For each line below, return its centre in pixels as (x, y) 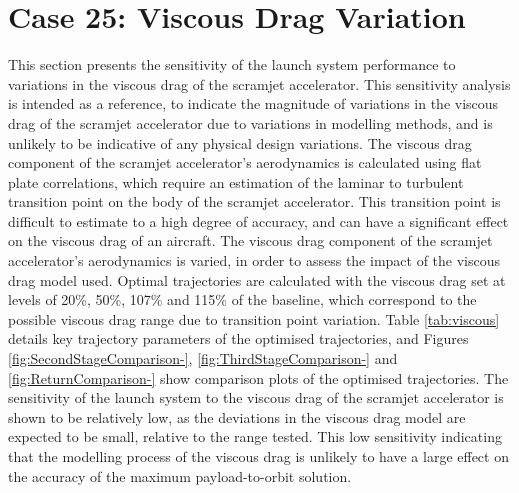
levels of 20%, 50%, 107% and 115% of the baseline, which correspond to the (242, 299)
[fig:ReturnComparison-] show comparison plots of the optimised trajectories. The (258, 377)
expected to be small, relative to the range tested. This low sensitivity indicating (255, 436)
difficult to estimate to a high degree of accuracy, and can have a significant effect (258, 220)
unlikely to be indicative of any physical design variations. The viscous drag (240, 142)
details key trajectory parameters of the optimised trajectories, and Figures (238, 338)
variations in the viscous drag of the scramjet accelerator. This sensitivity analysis (259, 83)
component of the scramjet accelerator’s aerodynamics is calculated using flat (245, 162)
